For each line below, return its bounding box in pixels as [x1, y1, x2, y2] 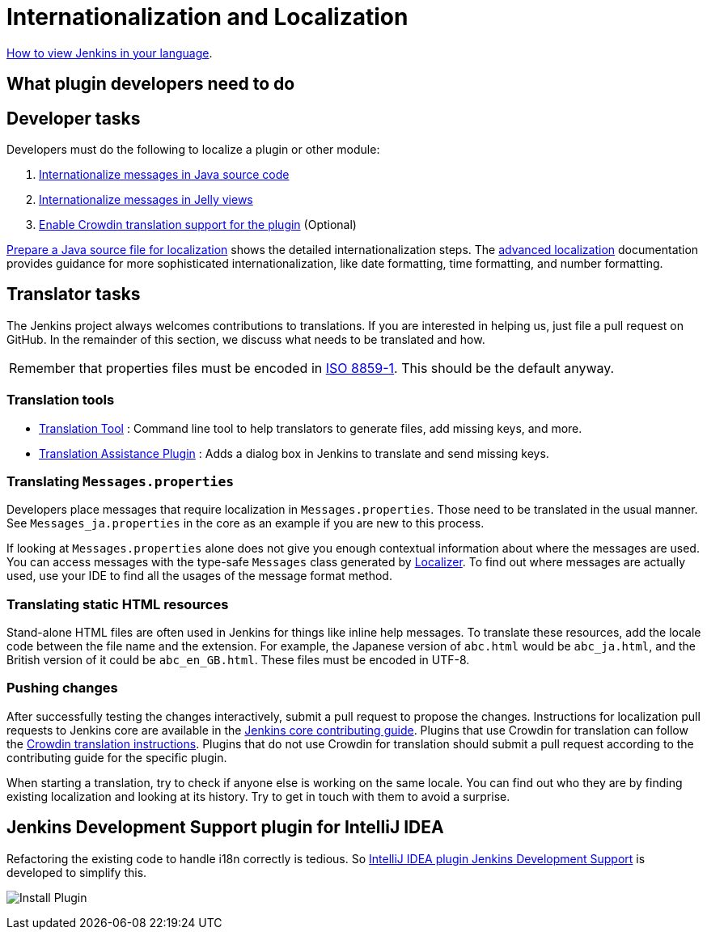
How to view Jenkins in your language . [6, 45, 213, 60]
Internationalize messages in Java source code [39, 167, 290, 182]
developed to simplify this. [6, 865, 147, 879]
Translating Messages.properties [6, 472, 235, 489]
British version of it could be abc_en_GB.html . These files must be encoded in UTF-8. [6, 653, 470, 667]
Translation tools [6, 392, 115, 409]
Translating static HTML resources [6, 595, 229, 612]
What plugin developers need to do [6, 74, 295, 95]
